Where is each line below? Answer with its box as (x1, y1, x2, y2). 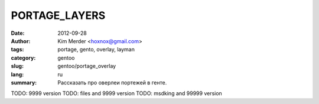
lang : (11, 71, 24, 78)
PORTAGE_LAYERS (11, 9, 106, 22)
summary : (11, 79, 37, 86)
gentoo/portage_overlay (57, 63, 116, 70)
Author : (11, 37, 31, 44)
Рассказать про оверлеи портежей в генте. (57, 79, 167, 86)
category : (11, 54, 36, 61)
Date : (11, 30, 25, 37)
